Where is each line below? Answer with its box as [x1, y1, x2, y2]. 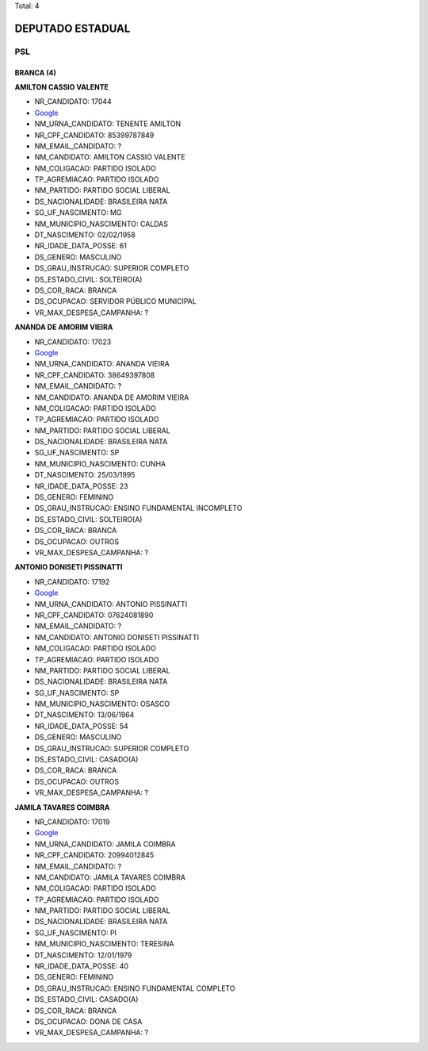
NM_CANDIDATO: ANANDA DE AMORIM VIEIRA [34, 393, 189, 402]
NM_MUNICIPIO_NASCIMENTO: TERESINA [34, 939, 174, 949]
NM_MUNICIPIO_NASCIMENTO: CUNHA [34, 458, 166, 468]
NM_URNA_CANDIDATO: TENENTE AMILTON [34, 119, 182, 128]
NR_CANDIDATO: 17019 [34, 817, 110, 827]
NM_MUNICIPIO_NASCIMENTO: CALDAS [34, 219, 168, 228]
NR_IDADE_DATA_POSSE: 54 [34, 721, 128, 731]
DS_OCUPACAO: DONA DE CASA [34, 1017, 143, 1026]
